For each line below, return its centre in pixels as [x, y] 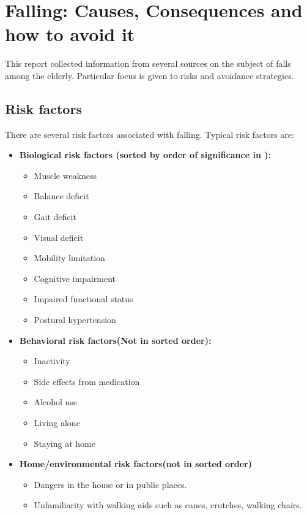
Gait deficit [55, 217]
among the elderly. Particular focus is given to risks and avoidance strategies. [150, 75]
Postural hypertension [75, 320]
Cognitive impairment [75, 278]
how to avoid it [70, 34]
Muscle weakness [65, 175]
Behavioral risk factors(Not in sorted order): [115, 340]
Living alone [57, 423]
